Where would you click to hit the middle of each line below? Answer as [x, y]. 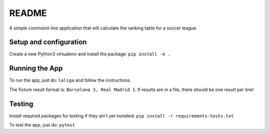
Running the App [36, 68]
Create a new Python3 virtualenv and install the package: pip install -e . [90, 54]
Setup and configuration [48, 42]
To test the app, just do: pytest [42, 125]
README [28, 13]
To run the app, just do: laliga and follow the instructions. [70, 80]
